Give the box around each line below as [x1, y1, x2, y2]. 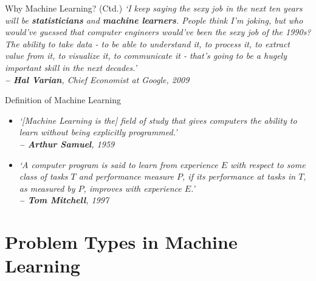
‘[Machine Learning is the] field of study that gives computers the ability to [19, 113, 297, 126]
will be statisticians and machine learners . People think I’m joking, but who [5, 13, 303, 26]
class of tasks [19, 170, 68, 183]
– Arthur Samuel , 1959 [19, 137, 115, 150]
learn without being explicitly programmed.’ [19, 126, 177, 138]
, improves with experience [83, 181, 182, 194]
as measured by [19, 181, 75, 194]
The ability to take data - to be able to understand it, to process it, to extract [5, 37, 290, 50]
